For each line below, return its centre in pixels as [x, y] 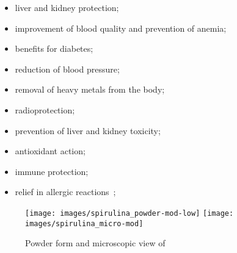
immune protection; [52, 171]
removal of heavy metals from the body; [90, 89]
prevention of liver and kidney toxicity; [88, 130]
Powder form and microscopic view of [95, 243]
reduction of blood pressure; [67, 69]
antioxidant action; [50, 151]
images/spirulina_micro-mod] [84, 223]
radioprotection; [45, 109]
